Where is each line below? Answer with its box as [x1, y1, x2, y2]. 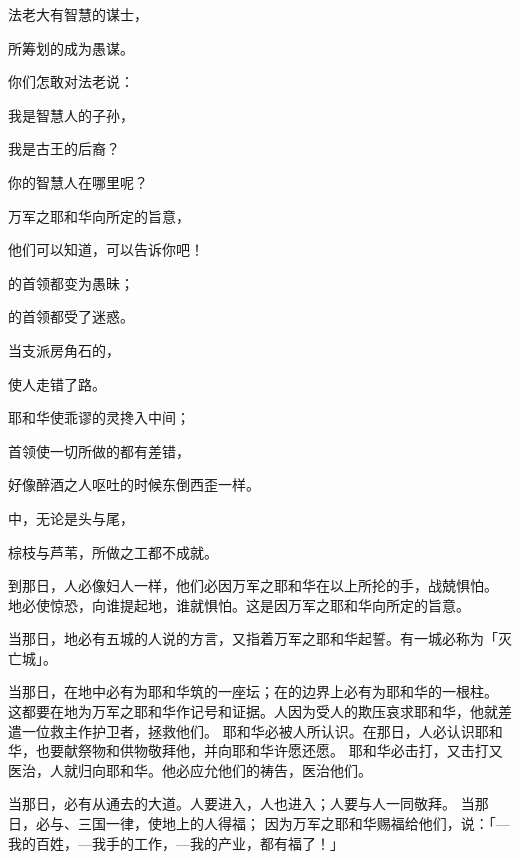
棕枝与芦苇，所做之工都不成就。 [8, 541, 218, 562]
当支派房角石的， [8, 339, 120, 360]
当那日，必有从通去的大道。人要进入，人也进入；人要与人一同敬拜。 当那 [8, 793, 489, 814]
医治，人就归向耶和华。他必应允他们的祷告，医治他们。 [8, 759, 372, 780]
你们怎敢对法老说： [8, 71, 134, 92]
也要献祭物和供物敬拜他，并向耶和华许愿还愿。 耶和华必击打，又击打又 [35, 740, 503, 761]
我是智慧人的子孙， [8, 104, 134, 125]
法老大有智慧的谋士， [8, 4, 148, 24]
